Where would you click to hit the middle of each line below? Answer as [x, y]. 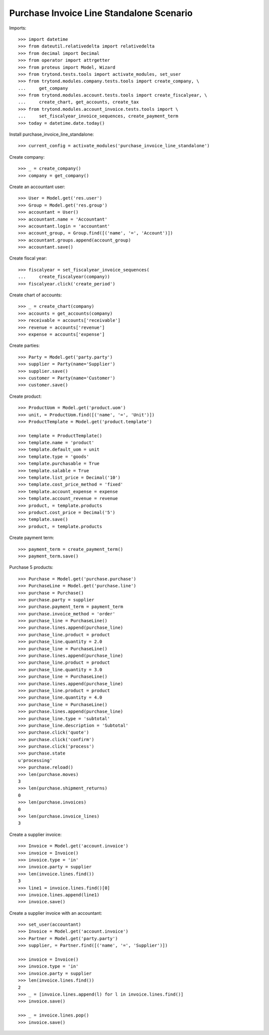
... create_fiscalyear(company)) [64, 277]
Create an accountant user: [37, 187]
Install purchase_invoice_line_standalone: [52, 134]
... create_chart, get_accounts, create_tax [78, 102]
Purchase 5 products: [31, 567]
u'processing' [35, 760]
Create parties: [24, 346]
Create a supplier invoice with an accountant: [56, 913]
